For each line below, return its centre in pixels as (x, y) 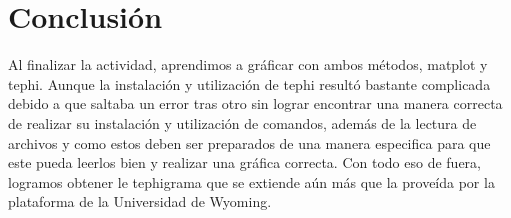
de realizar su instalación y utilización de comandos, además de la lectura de (242, 122)
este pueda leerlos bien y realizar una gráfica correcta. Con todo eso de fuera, (244, 162)
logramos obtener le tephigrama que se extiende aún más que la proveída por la (251, 181)
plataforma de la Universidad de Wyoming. (140, 201)
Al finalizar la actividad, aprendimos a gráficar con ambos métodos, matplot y (248, 64)
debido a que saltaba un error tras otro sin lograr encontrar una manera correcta (255, 103)
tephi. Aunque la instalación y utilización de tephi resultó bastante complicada (249, 83)
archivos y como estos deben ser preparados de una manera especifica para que (249, 142)
